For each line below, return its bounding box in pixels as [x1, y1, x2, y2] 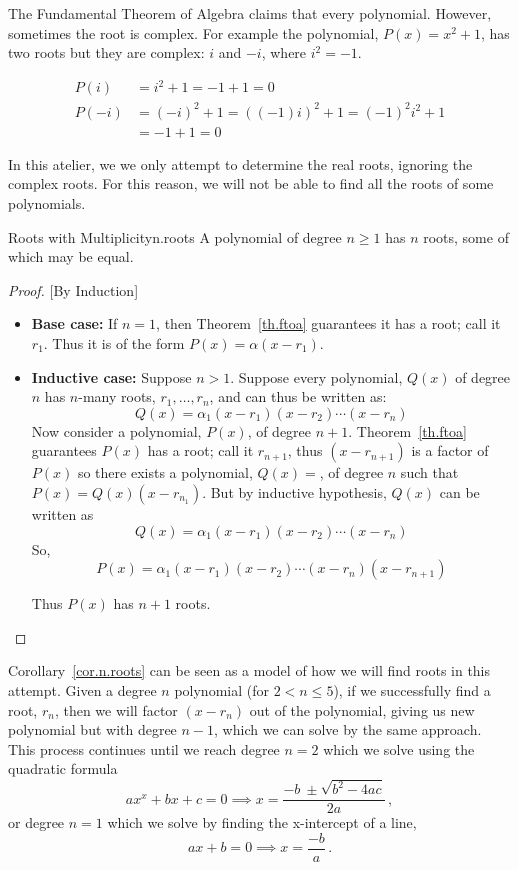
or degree [8, 812, 65, 833]
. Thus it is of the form [43, 333, 185, 354]
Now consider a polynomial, [31, 420, 202, 441]
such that [400, 462, 459, 483]
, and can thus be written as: [209, 386, 387, 407]
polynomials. [8, 193, 86, 214]
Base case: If [31, 313, 118, 334]
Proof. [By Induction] [8, 279, 139, 300]
